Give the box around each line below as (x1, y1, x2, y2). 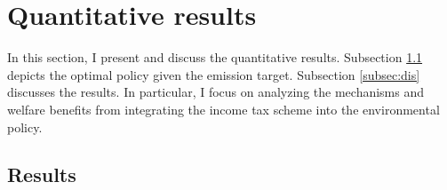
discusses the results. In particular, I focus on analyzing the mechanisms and (7, 83, 425, 101)
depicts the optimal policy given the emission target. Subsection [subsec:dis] (7, 65, 420, 83)
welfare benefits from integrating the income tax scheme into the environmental (7, 99, 440, 118)
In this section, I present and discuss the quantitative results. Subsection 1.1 (7, 48, 423, 67)
